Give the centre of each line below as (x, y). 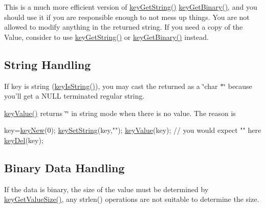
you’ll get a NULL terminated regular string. (74, 96)
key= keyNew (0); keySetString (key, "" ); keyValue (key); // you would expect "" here (133, 130)
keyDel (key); (24, 140)
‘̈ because (238, 86)
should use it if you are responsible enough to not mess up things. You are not (127, 17)
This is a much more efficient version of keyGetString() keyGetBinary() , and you (131, 7)
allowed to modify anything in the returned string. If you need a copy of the (124, 27)
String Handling (48, 64)
